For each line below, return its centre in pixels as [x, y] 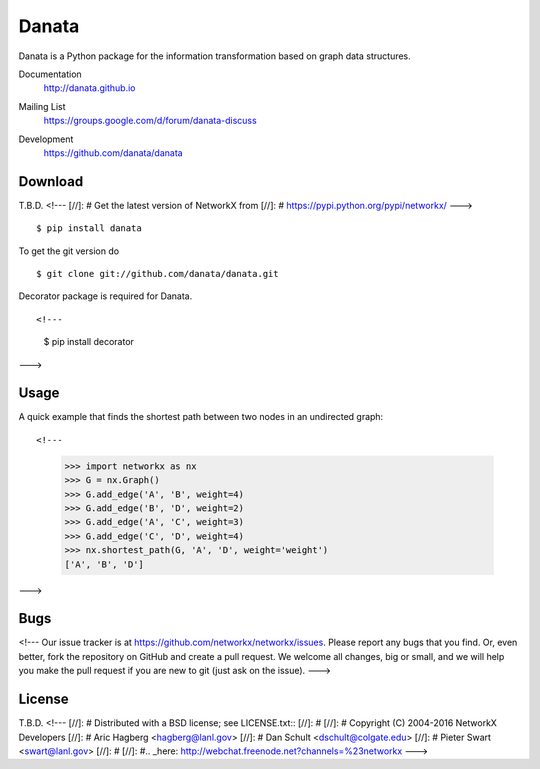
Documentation [50, 74]
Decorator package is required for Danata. [105, 296]
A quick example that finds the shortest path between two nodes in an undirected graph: [201, 417]
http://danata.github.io [89, 88]
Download [51, 181]
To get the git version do [69, 251]
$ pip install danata [89, 228]
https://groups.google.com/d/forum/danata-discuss [150, 121]
